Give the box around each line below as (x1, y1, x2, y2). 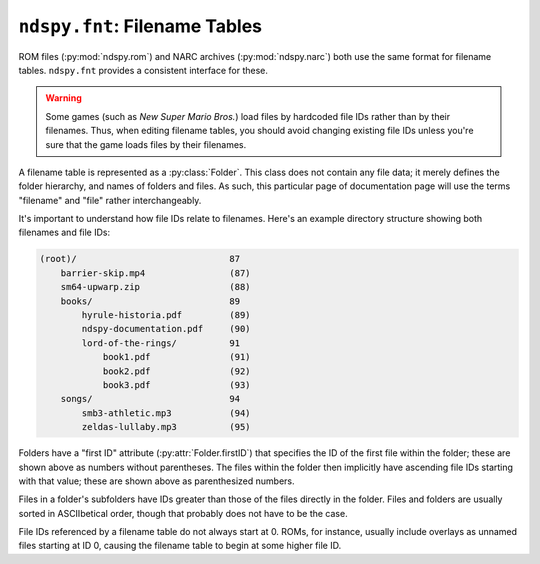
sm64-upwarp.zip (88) (60, 281, 251, 293)
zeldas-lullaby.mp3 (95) (81, 421, 251, 433)
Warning (45, 92, 82, 104)
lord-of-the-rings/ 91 (81, 337, 240, 349)
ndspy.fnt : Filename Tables (18, 15, 263, 37)
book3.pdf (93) (102, 379, 251, 390)
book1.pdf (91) (102, 351, 251, 363)
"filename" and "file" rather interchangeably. (18, 194, 202, 206)
